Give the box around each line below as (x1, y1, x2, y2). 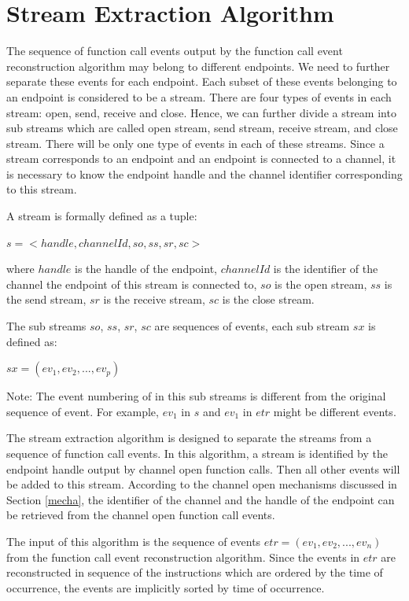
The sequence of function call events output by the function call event (6, 42, 343, 59)
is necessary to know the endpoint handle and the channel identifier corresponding (6, 165, 403, 182)
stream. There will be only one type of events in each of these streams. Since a (6, 135, 385, 151)
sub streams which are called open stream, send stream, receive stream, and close (6, 120, 398, 136)
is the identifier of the (273, 260, 378, 277)
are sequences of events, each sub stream (154, 318, 350, 334)
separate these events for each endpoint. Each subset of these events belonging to (6, 73, 397, 90)
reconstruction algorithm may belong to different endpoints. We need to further (6, 57, 390, 74)
